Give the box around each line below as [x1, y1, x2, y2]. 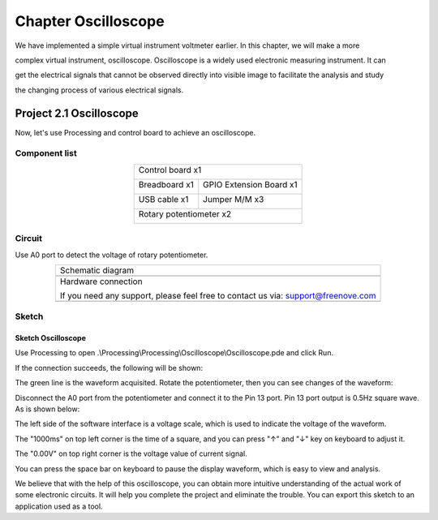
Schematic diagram [59, 264, 134, 276]
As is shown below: [15, 404, 80, 414]
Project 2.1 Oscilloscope [15, 106, 140, 120]
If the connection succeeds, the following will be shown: [15, 363, 203, 372]
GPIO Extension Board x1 [203, 178, 298, 190]
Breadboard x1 [138, 178, 194, 190]
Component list [15, 148, 77, 159]
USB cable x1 [138, 193, 189, 204]
